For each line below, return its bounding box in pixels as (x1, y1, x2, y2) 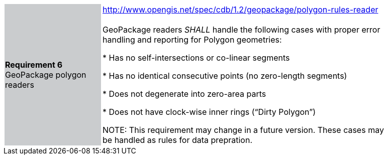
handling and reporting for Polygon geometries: (103, 35, 282, 45)
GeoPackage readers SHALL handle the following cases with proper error (103, 25, 380, 35)
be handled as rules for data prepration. (103, 135, 252, 145)
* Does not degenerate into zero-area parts (103, 89, 266, 99)
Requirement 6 (5, 60, 63, 70)
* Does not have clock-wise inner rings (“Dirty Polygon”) (103, 107, 316, 117)
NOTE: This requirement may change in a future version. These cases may (103, 125, 384, 135)
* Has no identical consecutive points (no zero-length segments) (103, 71, 347, 81)
